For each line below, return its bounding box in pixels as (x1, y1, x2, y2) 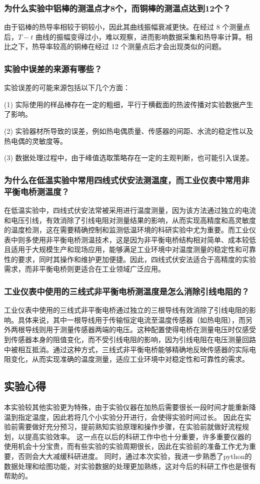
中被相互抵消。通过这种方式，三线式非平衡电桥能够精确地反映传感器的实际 (4, 344, 249, 354)
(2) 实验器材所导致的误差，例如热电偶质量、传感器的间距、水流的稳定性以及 (4, 126, 253, 136)
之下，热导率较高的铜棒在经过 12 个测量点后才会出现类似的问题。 (10, 41, 226, 52)
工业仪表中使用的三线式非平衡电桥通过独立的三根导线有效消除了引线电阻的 (4, 305, 249, 315)
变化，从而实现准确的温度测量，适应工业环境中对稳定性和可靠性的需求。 (10, 354, 249, 364)
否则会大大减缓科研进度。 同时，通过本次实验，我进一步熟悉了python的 (17, 451, 252, 461)
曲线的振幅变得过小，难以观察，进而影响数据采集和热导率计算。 (35, 31, 246, 42)
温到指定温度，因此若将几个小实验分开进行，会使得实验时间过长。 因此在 (4, 411, 244, 422)
